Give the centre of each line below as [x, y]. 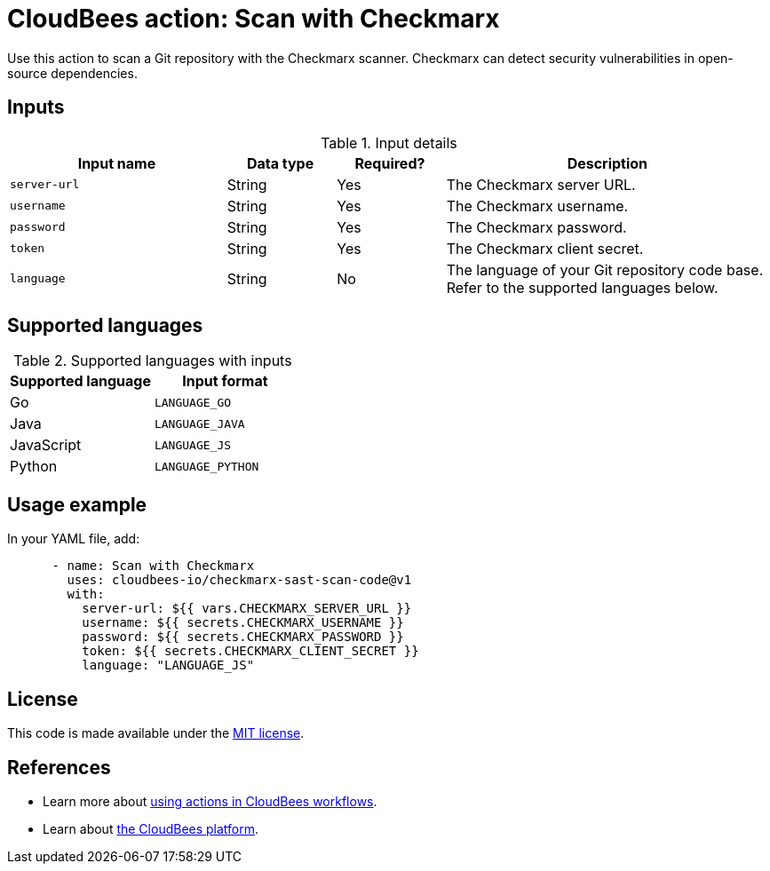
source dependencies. [72, 73]
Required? [390, 163]
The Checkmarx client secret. [545, 248]
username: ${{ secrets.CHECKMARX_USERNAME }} [243, 623]
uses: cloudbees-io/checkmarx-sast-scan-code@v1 [239, 580]
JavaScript [46, 445]
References [59, 767]
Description [607, 163]
